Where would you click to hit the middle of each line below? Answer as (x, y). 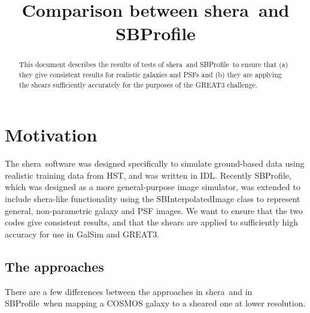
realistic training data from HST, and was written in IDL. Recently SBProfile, (148, 175)
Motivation (51, 135)
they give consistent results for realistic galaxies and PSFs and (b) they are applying (150, 75)
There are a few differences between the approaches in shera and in (129, 291)
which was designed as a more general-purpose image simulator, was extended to (153, 187)
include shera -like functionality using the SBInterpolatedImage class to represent (153, 199)
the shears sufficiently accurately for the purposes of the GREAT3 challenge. (138, 84)
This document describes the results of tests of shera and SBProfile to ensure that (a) (154, 64)
